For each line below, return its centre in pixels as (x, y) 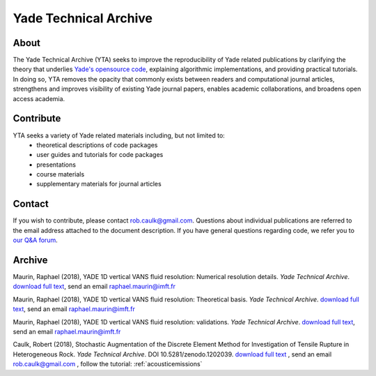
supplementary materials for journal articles (99, 184)
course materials (61, 174)
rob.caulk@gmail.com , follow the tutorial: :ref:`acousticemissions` (108, 364)
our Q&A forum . (36, 240)
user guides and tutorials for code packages (100, 155)
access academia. (39, 98)
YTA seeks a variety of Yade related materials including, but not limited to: (119, 135)
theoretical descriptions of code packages (97, 145)
